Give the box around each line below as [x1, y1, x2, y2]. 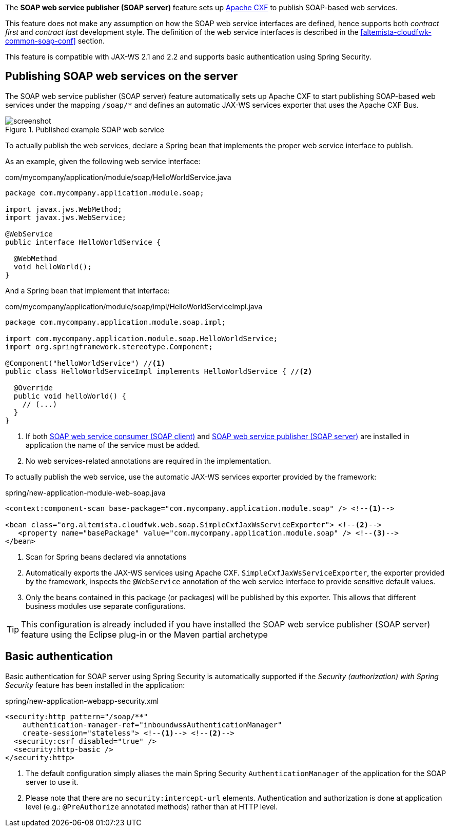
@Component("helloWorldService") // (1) [5, 359, 165, 367]
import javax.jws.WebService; [5, 213, 127, 222]
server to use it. [26, 777, 79, 786]
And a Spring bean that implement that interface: [5, 286, 170, 295]
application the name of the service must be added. [26, 440, 200, 449]
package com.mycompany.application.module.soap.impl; [5, 318, 226, 326]
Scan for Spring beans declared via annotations [26, 552, 187, 561]
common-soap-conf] [5, 36, 76, 45]
